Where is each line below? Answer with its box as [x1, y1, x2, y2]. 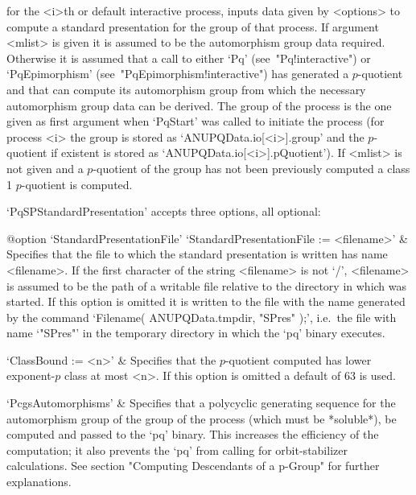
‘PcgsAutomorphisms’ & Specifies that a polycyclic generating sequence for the [6, 394, 396, 411]
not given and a [6, 159, 84, 176]
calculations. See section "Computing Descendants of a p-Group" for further [6, 457, 380, 474]
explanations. [6, 473, 72, 490]
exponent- [6, 367, 56, 384]
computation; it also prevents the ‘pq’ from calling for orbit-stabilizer [6, 441, 348, 458]
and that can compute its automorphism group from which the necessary [6, 80, 366, 97]
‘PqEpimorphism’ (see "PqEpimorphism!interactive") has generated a [6, 65, 349, 82]
